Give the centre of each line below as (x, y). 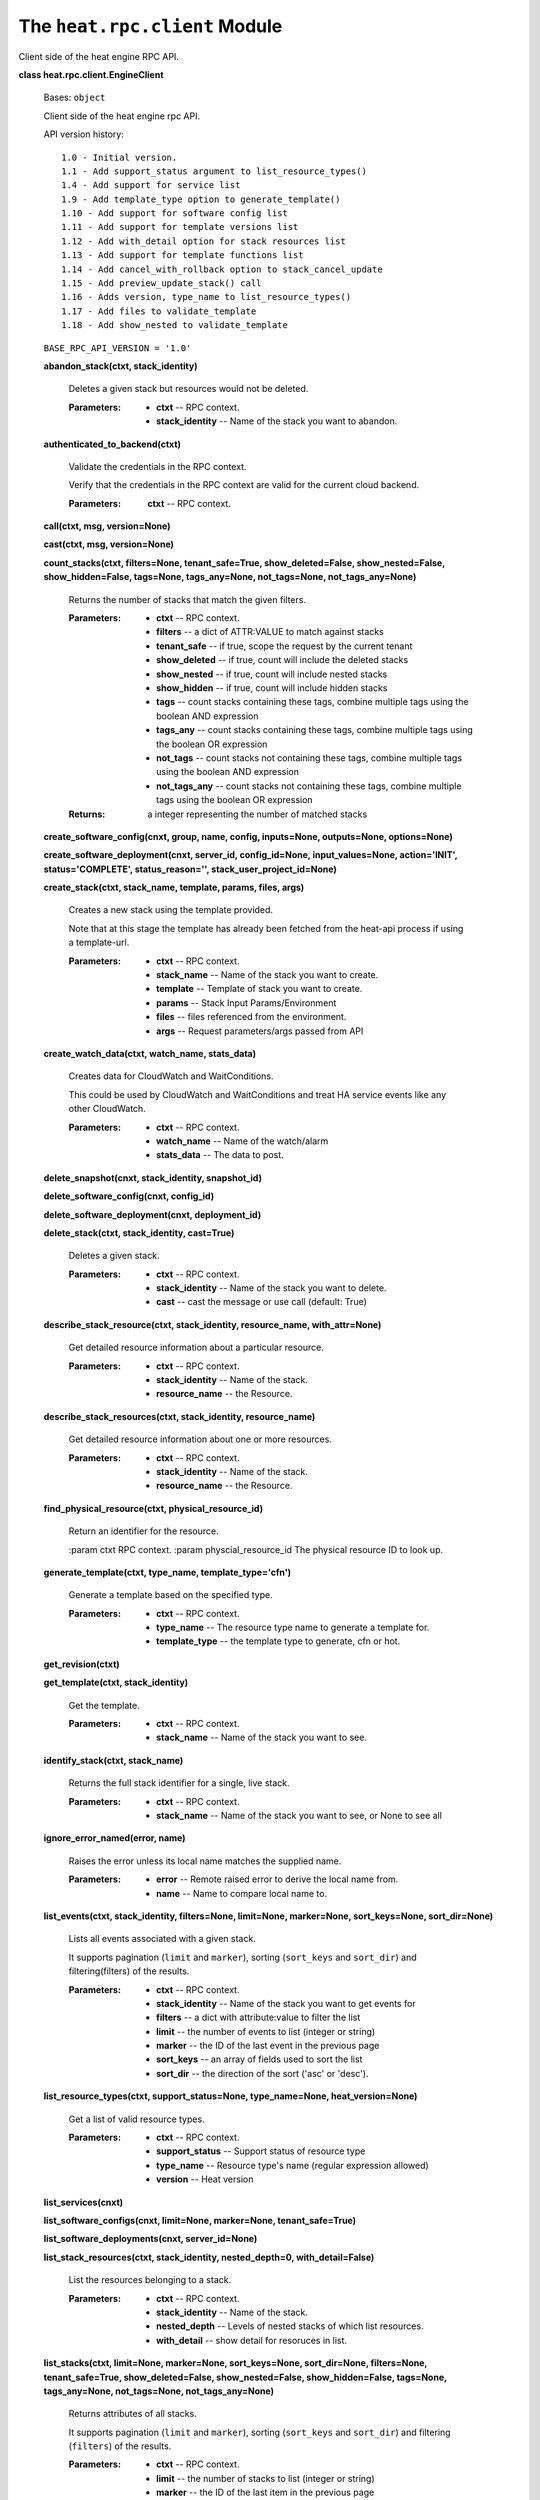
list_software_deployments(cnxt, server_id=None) (150, 2239)
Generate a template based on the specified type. (171, 1595)
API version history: (83, 134)
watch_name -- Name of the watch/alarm (242, 1141)
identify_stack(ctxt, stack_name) (113, 1760)
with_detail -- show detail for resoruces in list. (252, 2340)
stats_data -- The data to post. (220, 1155)
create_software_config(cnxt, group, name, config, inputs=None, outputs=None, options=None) (248, 836)
